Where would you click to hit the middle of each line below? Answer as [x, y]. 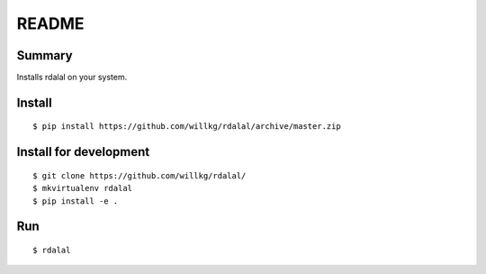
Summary [45, 55]
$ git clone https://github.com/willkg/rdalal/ [139, 175]
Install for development [83, 152]
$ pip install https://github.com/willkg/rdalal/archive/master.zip [187, 127]
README [50, 23]
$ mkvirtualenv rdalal [83, 188]
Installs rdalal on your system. [72, 78]
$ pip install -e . [76, 201]
